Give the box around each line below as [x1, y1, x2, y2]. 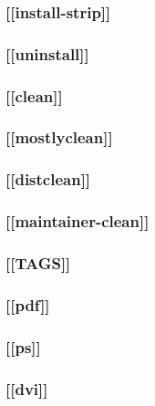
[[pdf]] [5, 293, 50, 316]
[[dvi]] [5, 377, 48, 400]
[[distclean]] [5, 168, 91, 191]
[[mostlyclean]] [5, 126, 113, 149]
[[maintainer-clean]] [5, 210, 150, 233]
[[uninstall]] [5, 42, 89, 65]
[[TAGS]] [5, 251, 71, 274]
